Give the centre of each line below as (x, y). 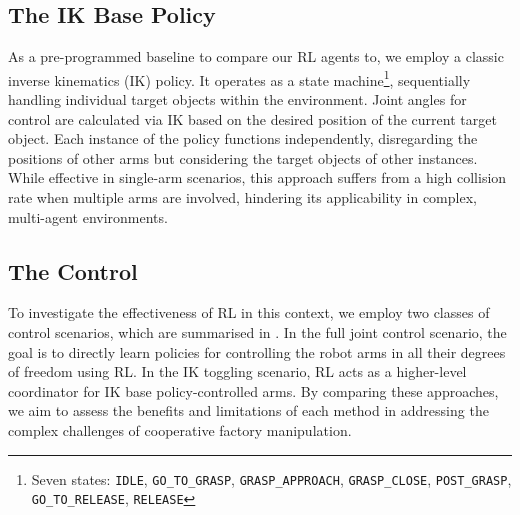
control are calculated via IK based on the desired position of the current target (252, 118)
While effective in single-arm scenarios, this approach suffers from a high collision (257, 177)
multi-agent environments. (88, 216)
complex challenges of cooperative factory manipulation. (180, 429)
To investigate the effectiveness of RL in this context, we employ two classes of (249, 312)
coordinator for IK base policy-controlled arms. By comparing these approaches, (253, 390)
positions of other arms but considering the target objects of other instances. (243, 157)
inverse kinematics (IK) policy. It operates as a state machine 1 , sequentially (239, 78)
